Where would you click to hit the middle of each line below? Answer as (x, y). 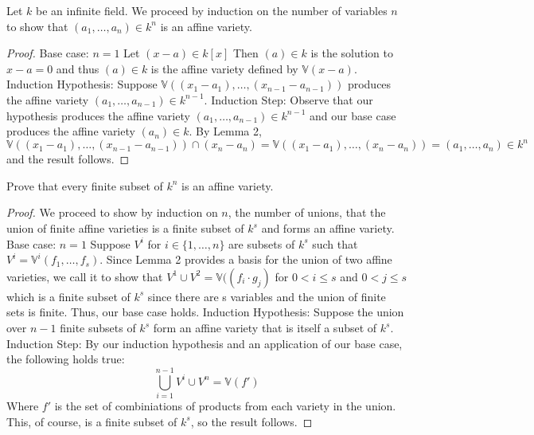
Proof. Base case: (48, 53)
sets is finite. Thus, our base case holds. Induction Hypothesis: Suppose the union (205, 312)
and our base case (353, 115)
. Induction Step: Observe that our (288, 99)
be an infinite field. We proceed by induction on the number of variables (212, 10)
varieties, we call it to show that (85, 276)
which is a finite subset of (68, 296)
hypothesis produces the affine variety (98, 115)
